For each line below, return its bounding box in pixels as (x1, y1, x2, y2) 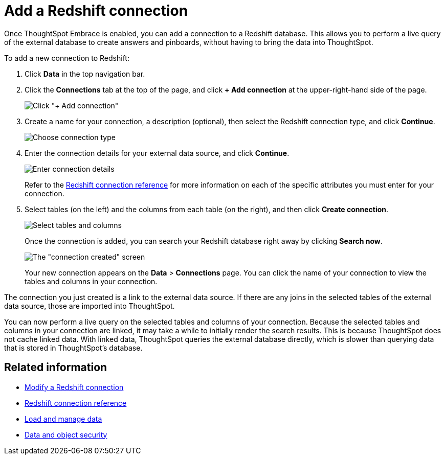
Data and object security (25, 430, 107, 439)
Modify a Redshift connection (25, 382, 124, 392)
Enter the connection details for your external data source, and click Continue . (25, 148, 290, 157)
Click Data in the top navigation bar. (25, 69, 145, 78)
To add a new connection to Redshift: (4, 53, 129, 62)
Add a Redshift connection (4, 2, 188, 19)
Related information (4, 361, 107, 374)
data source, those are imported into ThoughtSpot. (4, 301, 175, 310)
